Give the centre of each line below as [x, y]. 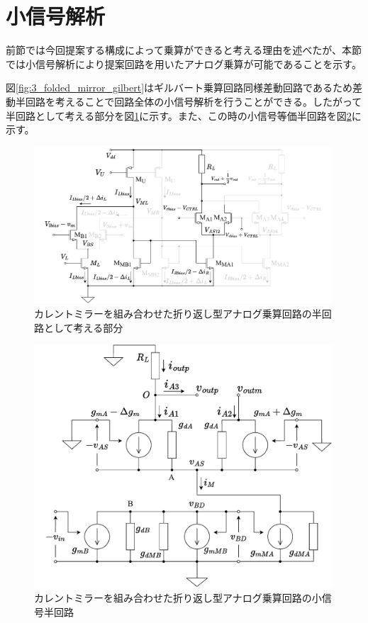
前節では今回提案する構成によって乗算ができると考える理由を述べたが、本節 [184, 50]
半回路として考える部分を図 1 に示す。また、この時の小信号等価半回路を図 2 [179, 115]
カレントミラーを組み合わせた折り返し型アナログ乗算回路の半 [178, 314]
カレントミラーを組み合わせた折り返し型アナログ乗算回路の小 [178, 598]
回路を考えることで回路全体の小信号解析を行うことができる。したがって [194, 101]
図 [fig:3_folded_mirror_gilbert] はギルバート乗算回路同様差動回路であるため [179, 88]
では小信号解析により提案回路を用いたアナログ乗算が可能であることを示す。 [184, 63]
